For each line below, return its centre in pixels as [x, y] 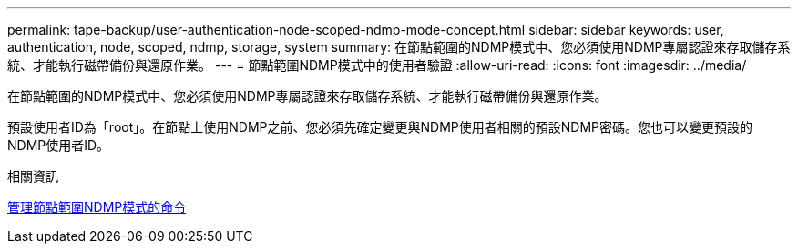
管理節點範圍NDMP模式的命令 [97, 207]
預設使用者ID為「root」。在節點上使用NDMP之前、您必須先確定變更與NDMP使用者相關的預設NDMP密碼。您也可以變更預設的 [380, 127]
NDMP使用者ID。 [59, 145]
